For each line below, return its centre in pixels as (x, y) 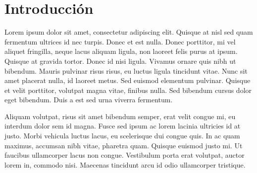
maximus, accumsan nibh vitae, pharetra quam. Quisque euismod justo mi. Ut (124, 145)
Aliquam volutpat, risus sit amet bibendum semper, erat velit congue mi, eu (120, 116)
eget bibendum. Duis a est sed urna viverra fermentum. (89, 100)
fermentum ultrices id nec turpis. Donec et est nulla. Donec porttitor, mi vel (120, 41)
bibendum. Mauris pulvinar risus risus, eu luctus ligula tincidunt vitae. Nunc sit (126, 70)
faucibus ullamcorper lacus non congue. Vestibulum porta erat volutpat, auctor (125, 155)
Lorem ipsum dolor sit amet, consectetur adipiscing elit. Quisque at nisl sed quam (129, 32)
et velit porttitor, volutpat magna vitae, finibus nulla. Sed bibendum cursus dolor (128, 90)
